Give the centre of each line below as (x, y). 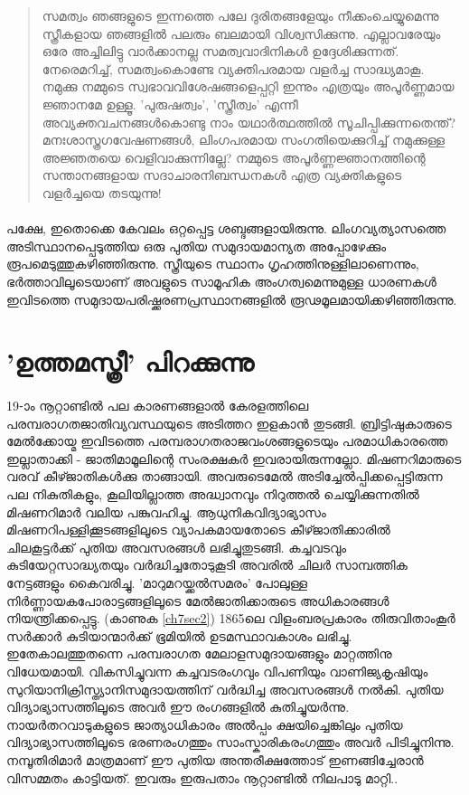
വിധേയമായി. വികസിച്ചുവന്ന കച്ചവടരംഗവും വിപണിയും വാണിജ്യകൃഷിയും (217, 671)
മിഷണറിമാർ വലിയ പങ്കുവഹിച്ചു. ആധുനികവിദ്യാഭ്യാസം (166, 511)
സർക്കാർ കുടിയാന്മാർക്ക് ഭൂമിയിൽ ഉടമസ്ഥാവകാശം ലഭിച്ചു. (179, 635)
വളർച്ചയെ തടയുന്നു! (102, 192)
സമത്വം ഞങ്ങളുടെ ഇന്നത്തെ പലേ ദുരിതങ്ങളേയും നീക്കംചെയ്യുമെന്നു (240, 15)
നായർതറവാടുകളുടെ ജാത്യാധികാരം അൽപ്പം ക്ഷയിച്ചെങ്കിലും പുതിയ (205, 724)
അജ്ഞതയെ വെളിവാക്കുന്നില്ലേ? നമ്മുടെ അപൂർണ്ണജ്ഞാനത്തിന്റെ (234, 157)
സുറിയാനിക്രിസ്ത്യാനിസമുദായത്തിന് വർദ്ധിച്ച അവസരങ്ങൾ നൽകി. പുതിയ (225, 689)
